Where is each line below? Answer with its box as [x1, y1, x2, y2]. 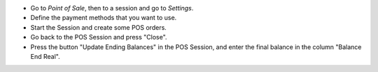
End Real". [30, 52, 60, 60]
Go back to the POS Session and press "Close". [30, 33, 167, 42]
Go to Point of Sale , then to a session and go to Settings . [30, 4, 194, 12]
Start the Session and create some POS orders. [30, 23, 167, 31]
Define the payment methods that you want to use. [30, 14, 177, 22]
